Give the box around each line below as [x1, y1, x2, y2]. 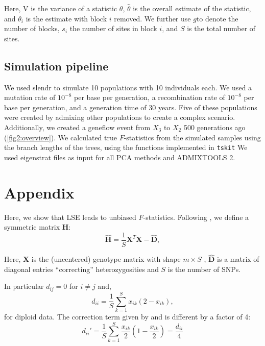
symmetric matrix [4, 221, 60, 232]
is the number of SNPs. [167, 263, 241, 274]
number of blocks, [4, 23, 60, 34]
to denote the [196, 13, 238, 23]
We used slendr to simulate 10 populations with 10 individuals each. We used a [4, 82, 252, 92]
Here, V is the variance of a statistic [4, 3, 117, 13]
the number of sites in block [69, 23, 157, 34]
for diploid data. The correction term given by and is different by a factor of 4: [4, 311, 251, 322]
